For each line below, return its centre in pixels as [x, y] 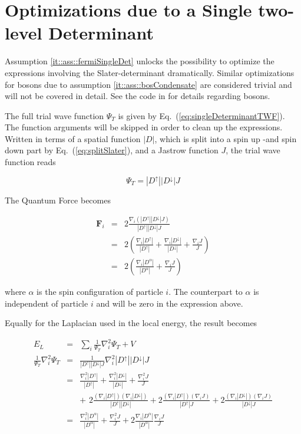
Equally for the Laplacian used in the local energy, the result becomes [131, 323]
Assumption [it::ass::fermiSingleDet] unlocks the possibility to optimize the [140, 61]
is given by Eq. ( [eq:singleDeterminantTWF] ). [201, 115]
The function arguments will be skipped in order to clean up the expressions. [144, 127]
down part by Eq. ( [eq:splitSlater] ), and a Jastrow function [112, 150]
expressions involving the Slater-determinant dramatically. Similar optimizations [150, 72]
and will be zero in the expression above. [170, 303]
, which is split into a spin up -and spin [226, 138]
